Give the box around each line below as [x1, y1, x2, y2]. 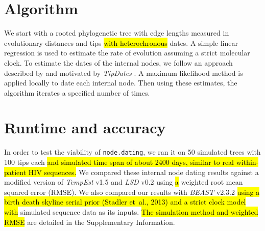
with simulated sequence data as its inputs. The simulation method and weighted [4, 207, 258, 217]
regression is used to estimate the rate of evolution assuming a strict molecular [4, 47, 250, 58]
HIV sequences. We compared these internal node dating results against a [28, 166, 259, 177]
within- [236, 157, 259, 167]
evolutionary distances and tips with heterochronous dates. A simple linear [4, 37, 238, 48]
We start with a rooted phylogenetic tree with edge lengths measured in [4, 27, 229, 38]
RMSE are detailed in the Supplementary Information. [4, 216, 175, 227]
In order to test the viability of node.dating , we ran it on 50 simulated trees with [4, 147, 261, 157]
